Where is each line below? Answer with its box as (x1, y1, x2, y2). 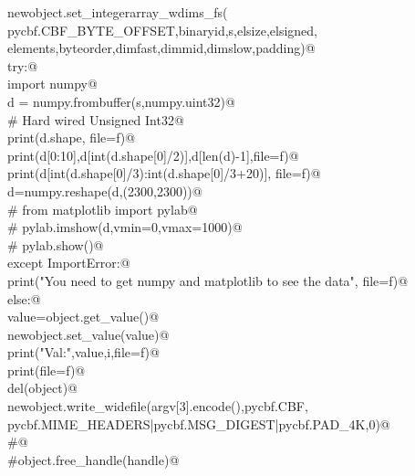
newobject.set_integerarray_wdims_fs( (7, 3, 228, 21)
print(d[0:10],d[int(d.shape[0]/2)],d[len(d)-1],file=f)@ (7, 145, 299, 164)
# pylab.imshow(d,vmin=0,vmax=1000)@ (7, 217, 243, 237)
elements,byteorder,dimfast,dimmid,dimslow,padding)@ (7, 38, 316, 58)
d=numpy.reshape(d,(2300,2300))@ (7, 181, 202, 200)
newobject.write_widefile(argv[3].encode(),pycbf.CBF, (7, 397, 308, 416)
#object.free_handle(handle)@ (7, 450, 180, 469)
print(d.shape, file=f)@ (7, 128, 136, 147)
